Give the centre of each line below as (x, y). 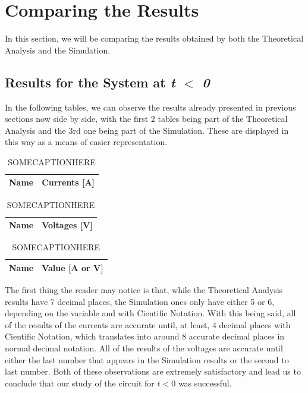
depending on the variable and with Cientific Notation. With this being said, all (150, 313)
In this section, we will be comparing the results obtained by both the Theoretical (154, 38)
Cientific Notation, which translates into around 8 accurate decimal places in (145, 336)
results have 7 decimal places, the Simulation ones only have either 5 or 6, (140, 301)
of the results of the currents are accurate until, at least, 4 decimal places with (148, 324)
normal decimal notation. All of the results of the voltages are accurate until (144, 348)
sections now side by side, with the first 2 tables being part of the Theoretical (146, 119)
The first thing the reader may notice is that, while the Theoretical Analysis (144, 289)
